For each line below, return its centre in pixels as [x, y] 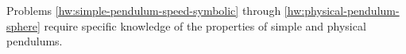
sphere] [23, 25]
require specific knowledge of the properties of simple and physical [205, 25]
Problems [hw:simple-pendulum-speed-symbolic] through [144, 10]
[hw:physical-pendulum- [342, 10]
